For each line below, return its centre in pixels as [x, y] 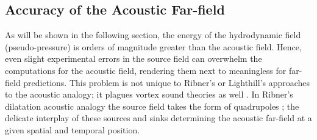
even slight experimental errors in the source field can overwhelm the [134, 58]
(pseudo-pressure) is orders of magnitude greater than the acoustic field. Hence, [153, 46]
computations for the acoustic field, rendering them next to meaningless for [146, 70]
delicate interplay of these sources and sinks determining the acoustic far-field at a [158, 118]
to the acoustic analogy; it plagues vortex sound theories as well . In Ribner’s [149, 94]
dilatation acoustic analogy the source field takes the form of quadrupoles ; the [152, 106]
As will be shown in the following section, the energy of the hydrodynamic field [153, 35]
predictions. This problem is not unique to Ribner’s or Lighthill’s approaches [167, 82]
